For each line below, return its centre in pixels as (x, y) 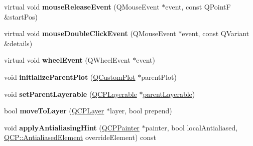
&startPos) (21, 16)
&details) (18, 43)
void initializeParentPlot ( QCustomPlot (70, 77)
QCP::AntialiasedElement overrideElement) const (80, 137)
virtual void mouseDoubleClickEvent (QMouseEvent (90, 33)
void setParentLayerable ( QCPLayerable (71, 94)
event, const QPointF (198, 7)
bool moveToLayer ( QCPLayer (54, 111)
